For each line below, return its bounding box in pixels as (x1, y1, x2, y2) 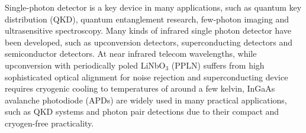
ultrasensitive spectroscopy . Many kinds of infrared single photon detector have (5, 24, 292, 37)
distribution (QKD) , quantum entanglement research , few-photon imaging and (5, 12, 289, 25)
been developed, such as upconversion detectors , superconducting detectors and (5, 35, 292, 48)
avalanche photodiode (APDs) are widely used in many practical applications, (5, 93, 287, 106)
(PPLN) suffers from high (171, 59, 265, 71)
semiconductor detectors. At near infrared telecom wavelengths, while (5, 47, 257, 60)
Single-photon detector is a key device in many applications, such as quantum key (5, 1, 302, 13)
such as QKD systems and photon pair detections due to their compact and (5, 105, 279, 118)
